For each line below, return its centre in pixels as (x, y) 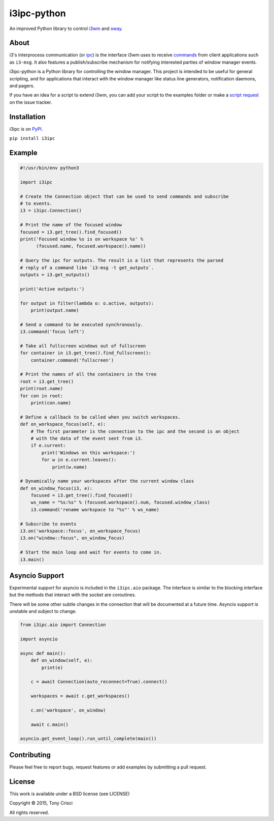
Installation (27, 117)
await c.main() (49, 724)
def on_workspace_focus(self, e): (63, 424)
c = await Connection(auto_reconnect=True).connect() (99, 682)
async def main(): (43, 653)
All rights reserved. (29, 812)
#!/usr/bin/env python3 (50, 168)
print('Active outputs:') (52, 289)
